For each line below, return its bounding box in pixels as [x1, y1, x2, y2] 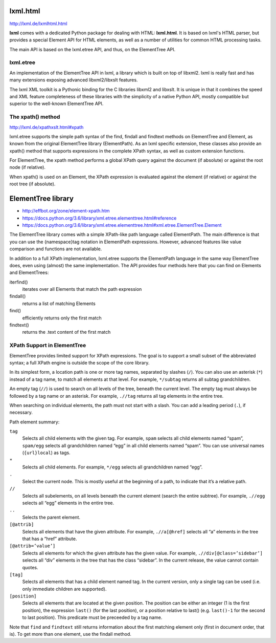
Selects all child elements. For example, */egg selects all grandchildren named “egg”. [22, 464, 203, 470]
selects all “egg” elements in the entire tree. [22, 500, 114, 506]
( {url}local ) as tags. [22, 449, 71, 456]
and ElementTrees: [9, 269, 49, 276]
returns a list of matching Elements [22, 300, 96, 307]
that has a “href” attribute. [22, 535, 77, 542]
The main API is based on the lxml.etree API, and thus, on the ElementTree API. [9, 46, 176, 52]
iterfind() [9, 279, 28, 285]
